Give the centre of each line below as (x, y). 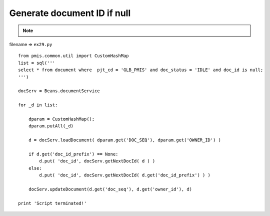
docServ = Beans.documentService (59, 91)
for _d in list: (38, 105)
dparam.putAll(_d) (51, 126)
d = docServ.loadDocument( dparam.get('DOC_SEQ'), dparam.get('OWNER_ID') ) (125, 140)
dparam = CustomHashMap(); (61, 119)
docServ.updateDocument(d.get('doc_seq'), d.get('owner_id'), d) (110, 189)
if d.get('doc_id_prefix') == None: (73, 154)
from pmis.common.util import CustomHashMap (74, 56)
